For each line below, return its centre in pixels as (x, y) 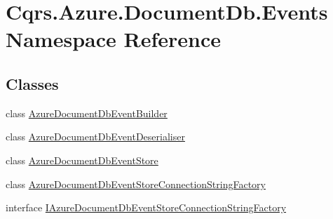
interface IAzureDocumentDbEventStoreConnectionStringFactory (146, 207)
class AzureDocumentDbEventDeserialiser (95, 137)
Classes (32, 83)
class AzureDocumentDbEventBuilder (87, 113)
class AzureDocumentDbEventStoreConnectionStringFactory (136, 184)
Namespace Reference (113, 39)
